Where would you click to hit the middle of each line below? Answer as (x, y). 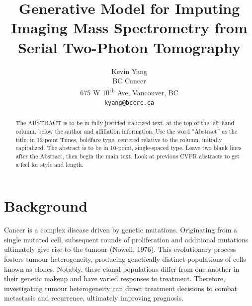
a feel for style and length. (49, 164)
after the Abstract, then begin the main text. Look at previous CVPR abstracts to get (127, 156)
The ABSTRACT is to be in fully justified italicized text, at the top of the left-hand (125, 123)
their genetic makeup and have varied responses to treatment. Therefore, (115, 278)
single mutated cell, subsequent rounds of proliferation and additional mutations (126, 239)
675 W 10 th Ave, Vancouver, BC (129, 91)
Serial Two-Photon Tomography (129, 47)
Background (46, 206)
